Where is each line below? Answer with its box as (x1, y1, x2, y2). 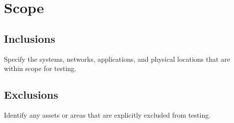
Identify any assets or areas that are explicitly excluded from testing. (4, 109, 211, 120)
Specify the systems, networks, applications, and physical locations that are (4, 53, 230, 64)
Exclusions (4, 87, 58, 102)
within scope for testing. (4, 63, 76, 73)
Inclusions (4, 31, 55, 46)
